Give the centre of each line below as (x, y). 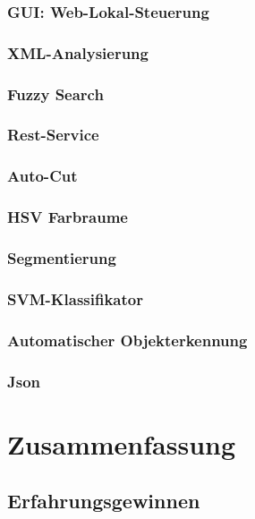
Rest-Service (53, 135)
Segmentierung (62, 257)
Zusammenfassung (122, 443)
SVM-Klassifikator (75, 298)
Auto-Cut (42, 176)
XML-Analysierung (78, 52)
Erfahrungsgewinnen (104, 501)
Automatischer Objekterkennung (127, 340)
